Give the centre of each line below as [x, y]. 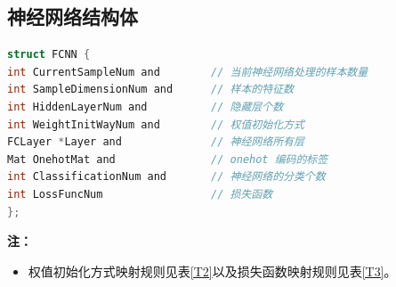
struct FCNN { [49, 55]
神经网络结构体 [73, 16]
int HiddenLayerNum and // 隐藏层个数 [145, 107]
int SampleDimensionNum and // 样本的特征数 [150, 90]
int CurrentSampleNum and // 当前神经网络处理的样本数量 [188, 72]
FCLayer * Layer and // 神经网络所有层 [156, 142]
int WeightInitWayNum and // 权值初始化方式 [156, 124]
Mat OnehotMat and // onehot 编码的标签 [168, 159]
